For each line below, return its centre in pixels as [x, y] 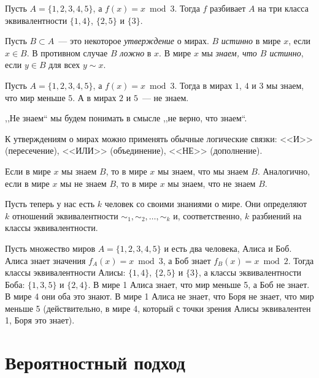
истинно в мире [251, 41]
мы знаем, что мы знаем [203, 171]
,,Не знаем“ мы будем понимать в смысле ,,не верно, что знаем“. [126, 118]
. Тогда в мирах [203, 85]
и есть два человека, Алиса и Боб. [228, 248]
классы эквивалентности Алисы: [65, 272]
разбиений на [277, 215]
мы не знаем [83, 183]
